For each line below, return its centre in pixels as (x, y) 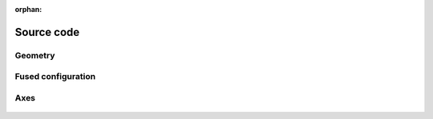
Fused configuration (55, 77)
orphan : (28, 9)
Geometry (35, 55)
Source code (47, 32)
